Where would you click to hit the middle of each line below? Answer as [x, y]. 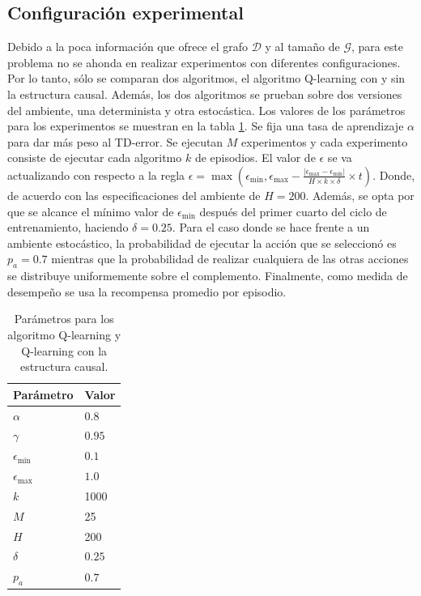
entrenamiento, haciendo [68, 227]
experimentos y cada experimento [325, 141]
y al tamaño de [302, 47]
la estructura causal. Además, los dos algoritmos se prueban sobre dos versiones [205, 94]
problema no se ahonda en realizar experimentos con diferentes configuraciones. [204, 62]
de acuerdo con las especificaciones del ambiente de [134, 195]
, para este [377, 47]
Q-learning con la [64, 350]
